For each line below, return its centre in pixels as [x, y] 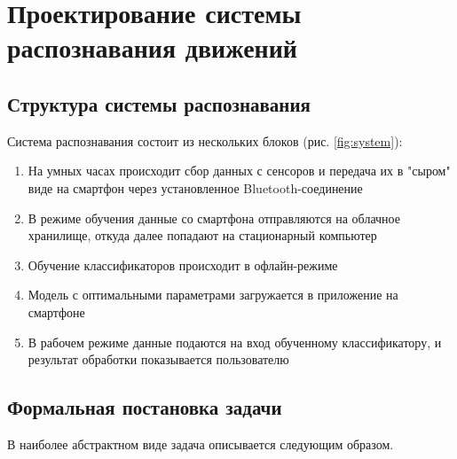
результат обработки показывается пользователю [158, 359]
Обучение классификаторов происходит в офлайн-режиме [183, 265]
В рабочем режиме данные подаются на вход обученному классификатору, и [235, 342]
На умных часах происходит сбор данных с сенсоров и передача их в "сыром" [239, 171]
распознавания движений [152, 47]
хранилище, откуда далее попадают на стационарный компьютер [202, 235]
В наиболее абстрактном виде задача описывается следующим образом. [201, 443]
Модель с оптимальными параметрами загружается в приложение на [213, 295]
